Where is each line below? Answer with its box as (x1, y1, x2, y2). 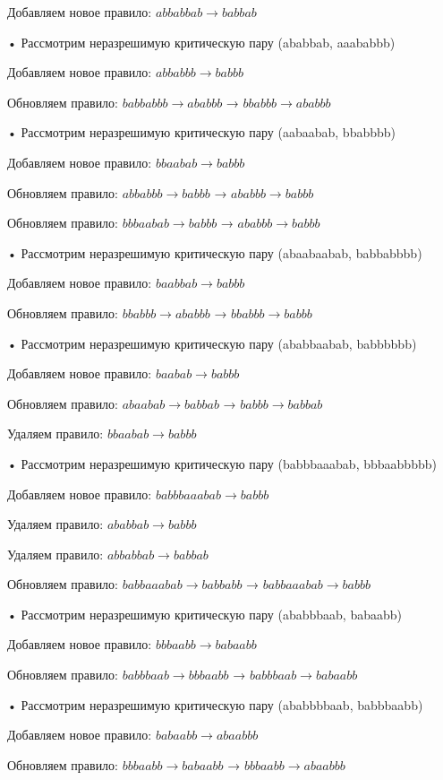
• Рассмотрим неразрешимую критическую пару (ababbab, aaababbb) (7, 32, 396, 51)
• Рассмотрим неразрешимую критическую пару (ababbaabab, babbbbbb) (7, 334, 417, 352)
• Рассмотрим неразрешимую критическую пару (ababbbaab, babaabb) (7, 604, 403, 623)
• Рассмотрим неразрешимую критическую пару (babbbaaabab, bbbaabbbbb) (7, 454, 437, 472)
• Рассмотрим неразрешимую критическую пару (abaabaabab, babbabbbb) (7, 243, 422, 262)
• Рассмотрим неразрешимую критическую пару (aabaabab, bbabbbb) (7, 123, 396, 142)
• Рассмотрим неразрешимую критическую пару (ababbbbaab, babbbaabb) (7, 695, 423, 714)
